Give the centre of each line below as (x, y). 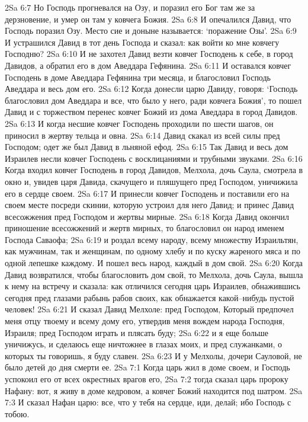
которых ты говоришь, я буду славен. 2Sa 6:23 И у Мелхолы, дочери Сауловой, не (153, 355)
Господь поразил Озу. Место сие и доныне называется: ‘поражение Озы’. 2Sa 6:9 (151, 31)
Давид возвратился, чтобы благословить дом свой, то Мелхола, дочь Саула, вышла (154, 274)
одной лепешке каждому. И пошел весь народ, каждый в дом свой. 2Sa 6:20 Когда (154, 263)
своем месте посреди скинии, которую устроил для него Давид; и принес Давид (150, 205)
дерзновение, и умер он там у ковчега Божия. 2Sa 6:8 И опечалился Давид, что (148, 19)
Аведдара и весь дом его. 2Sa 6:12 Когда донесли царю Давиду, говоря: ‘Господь (151, 89)
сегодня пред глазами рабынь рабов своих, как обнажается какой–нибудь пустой (150, 297)
